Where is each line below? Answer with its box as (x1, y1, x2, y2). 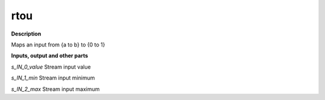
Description (11, 30, 42, 37)
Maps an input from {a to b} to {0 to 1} (11, 41, 105, 48)
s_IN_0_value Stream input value (11, 63, 91, 70)
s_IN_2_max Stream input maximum (11, 85, 100, 93)
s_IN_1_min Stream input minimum (11, 74, 95, 81)
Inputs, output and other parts (11, 52, 88, 60)
